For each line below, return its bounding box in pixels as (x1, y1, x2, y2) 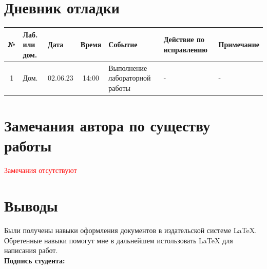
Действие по (163, 34, 205, 45)
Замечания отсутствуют (4, 165, 77, 176)
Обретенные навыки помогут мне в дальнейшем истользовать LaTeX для (4, 235, 233, 245)
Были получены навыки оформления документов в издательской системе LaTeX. (4, 224, 257, 235)
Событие (108, 39, 138, 50)
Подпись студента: (4, 255, 65, 265)
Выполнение (108, 62, 147, 73)
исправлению (163, 44, 208, 55)
